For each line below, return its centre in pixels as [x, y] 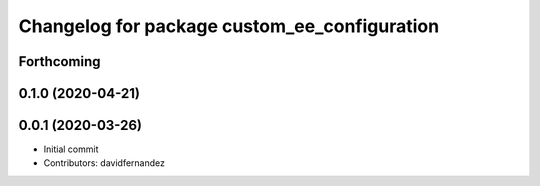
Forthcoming [59, 61]
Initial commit [71, 149]
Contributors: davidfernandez [104, 163]
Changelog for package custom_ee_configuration [229, 26]
